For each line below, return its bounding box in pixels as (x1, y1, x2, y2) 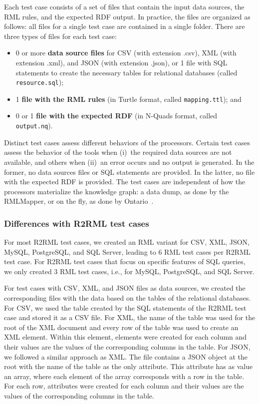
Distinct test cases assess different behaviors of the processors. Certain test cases (4, 137, 250, 147)
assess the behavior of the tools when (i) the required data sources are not (4, 147, 232, 157)
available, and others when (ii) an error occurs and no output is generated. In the (4, 156, 255, 167)
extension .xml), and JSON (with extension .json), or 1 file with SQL (15, 57, 228, 67)
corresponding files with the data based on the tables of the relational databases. (4, 293, 251, 303)
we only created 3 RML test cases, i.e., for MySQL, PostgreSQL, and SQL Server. (4, 266, 255, 276)
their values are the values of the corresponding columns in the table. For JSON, (4, 342, 251, 352)
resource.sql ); (15, 77, 64, 87)
